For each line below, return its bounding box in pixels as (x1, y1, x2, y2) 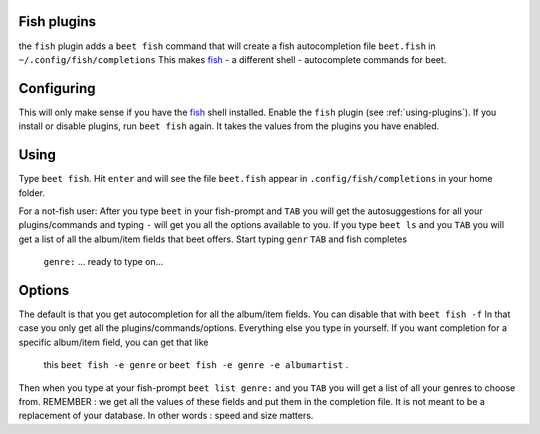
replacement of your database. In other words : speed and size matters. (18, 410, 314, 422)
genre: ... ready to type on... (43, 256, 164, 268)
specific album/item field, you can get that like (18, 336, 209, 348)
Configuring (18, 80, 96, 97)
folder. (18, 186, 45, 199)
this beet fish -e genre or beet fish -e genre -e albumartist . (43, 359, 349, 371)
